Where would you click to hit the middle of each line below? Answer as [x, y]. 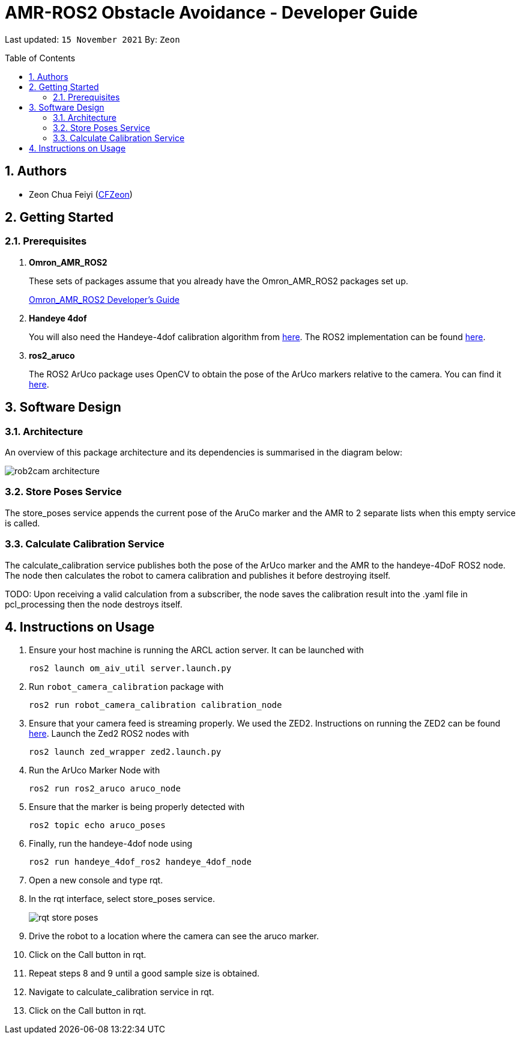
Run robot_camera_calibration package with [126, 687]
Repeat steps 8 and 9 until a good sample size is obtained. [144, 973]
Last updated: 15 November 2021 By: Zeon [92, 39]
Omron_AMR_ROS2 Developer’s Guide [104, 299]
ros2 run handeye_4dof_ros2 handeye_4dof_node [140, 862]
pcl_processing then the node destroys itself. [94, 604]
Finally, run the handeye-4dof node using [111, 844]
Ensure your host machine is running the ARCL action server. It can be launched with [196, 650]
